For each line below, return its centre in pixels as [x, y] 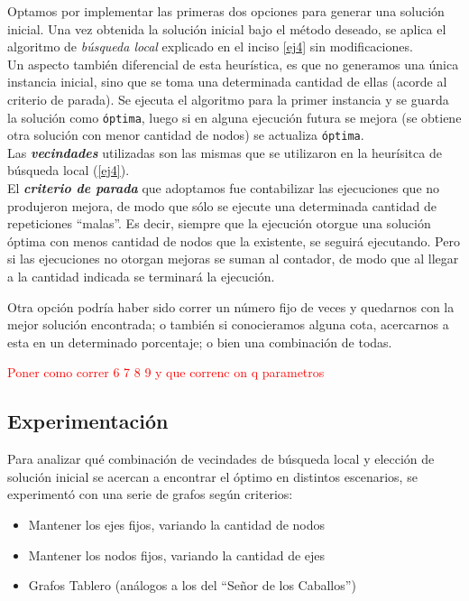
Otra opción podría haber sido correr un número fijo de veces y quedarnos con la [231, 306]
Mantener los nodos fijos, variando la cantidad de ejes [177, 555]
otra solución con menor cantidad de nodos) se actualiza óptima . [186, 135]
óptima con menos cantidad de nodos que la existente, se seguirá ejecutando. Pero [234, 240]
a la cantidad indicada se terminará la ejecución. [141, 277]
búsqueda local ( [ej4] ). [69, 170]
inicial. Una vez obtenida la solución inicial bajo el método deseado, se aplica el [227, 28]
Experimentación [88, 421]
